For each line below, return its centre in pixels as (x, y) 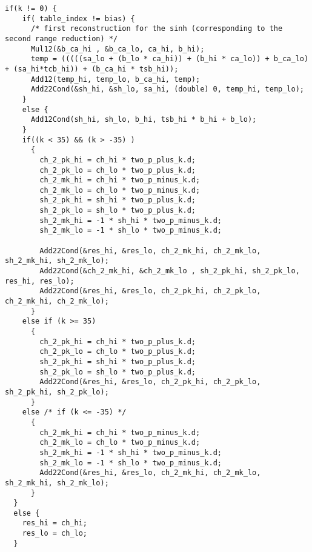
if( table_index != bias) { (78, 18)
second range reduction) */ (61, 38)
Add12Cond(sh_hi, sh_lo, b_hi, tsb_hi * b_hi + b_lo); (144, 120)
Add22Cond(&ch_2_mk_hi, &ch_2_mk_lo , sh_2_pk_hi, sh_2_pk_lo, (170, 271)
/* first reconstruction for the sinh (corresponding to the (157, 29)
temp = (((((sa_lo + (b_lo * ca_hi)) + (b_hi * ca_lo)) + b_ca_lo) (170, 59)
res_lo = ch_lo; (55, 534)
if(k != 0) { (31, 8)
